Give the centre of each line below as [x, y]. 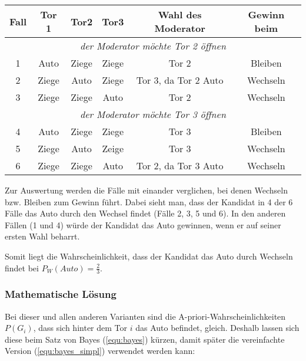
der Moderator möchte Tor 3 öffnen [153, 114]
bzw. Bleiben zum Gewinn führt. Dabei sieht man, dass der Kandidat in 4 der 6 [149, 201]
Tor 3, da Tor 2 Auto [180, 80]
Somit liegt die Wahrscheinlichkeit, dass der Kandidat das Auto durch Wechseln [149, 256]
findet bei [22, 268]
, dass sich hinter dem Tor [80, 328]
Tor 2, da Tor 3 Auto [180, 165]
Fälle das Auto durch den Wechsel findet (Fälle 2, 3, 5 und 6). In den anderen [145, 213]
